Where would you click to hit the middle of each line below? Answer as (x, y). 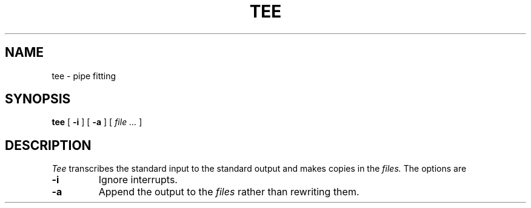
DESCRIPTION (48, 145)
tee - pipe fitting (84, 76)
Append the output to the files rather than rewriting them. (229, 192)
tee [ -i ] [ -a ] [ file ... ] (97, 122)
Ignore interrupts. (138, 180)
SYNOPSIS (38, 99)
